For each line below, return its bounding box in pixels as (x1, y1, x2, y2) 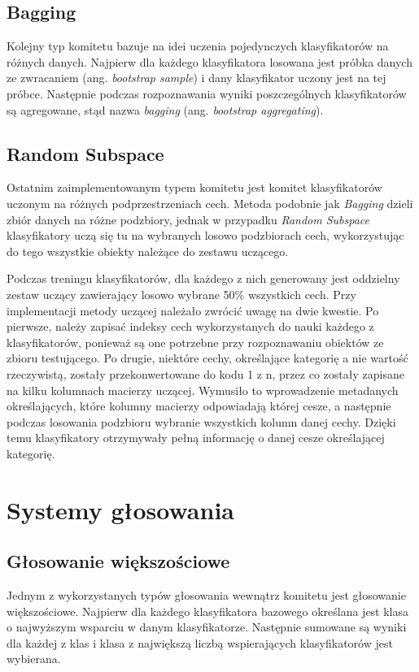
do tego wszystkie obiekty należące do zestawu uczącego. (7, 242, 289, 259)
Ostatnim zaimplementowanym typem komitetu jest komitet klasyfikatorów (7, 179, 382, 196)
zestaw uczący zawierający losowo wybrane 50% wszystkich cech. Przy (7, 285, 356, 302)
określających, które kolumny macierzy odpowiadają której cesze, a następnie (7, 397, 391, 414)
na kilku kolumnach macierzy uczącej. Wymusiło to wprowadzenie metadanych (7, 381, 399, 398)
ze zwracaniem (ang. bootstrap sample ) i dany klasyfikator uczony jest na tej (7, 69, 386, 86)
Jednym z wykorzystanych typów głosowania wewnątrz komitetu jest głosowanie (7, 587, 406, 604)
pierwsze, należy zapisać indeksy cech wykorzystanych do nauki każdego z (7, 318, 374, 335)
